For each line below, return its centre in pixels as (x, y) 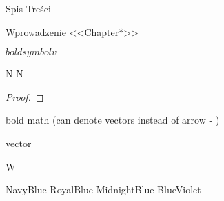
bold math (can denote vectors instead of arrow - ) (113, 120)
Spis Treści (28, 8)
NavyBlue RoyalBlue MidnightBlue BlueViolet (103, 190)
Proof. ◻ (25, 96)
